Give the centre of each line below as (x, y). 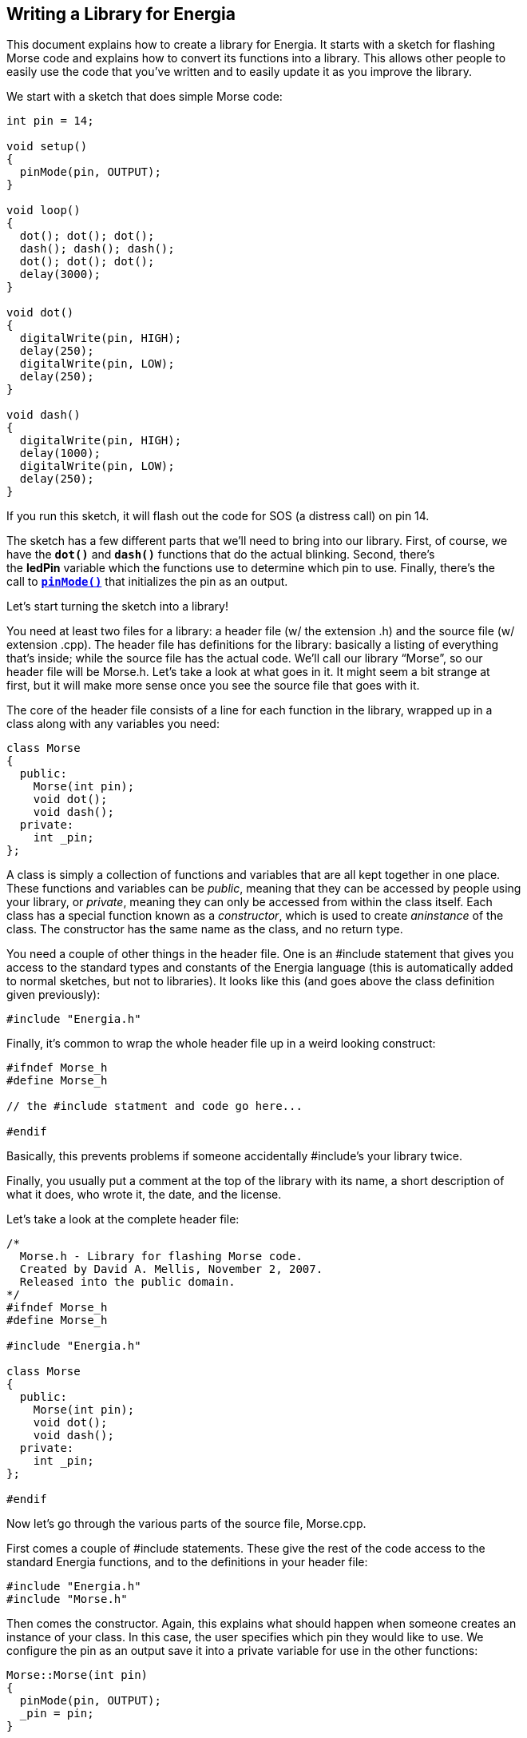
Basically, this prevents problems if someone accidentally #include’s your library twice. (234, 1156)
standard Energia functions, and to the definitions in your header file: (187, 1562)
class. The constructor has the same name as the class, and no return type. (205, 929)
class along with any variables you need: (113, 724)
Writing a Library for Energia (121, 14)
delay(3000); (60, 274)
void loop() (44, 211)
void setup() (47, 147)
